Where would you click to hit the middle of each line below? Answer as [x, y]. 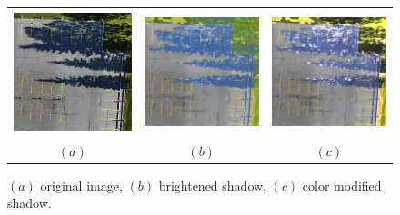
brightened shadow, [212, 185]
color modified [342, 185]
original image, [81, 185]
